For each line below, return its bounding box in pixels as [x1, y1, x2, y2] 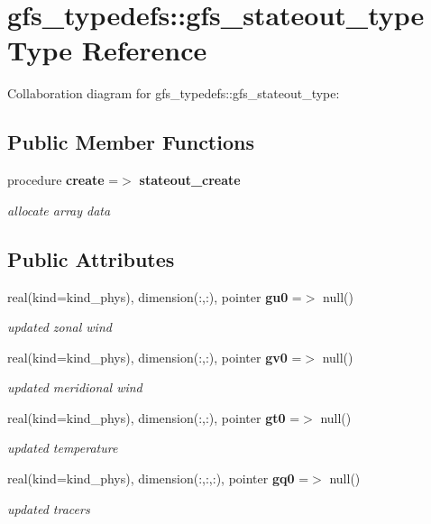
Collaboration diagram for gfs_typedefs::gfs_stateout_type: [7, 84, 340, 103]
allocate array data [7, 200, 111, 219]
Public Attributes [7, 244, 175, 272]
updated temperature [7, 438, 118, 457]
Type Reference [7, 32, 207, 69]
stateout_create [139, 170, 241, 189]
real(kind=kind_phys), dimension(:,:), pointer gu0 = [7, 287, 302, 306]
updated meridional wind [7, 378, 142, 397]
